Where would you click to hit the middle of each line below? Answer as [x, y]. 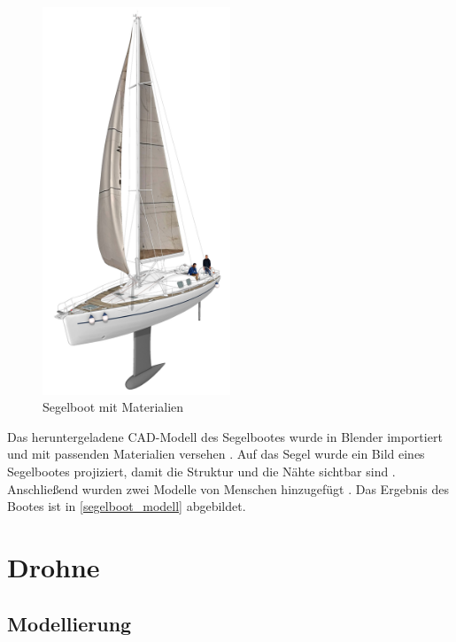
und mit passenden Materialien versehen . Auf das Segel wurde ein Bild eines [216, 454]
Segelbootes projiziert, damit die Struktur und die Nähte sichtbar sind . [201, 472]
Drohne [54, 567]
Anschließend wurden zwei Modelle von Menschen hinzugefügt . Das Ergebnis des [228, 488]
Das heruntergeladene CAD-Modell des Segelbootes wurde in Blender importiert [225, 436]
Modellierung [70, 623]
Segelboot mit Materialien [113, 407]
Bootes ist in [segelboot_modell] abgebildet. [127, 506]
